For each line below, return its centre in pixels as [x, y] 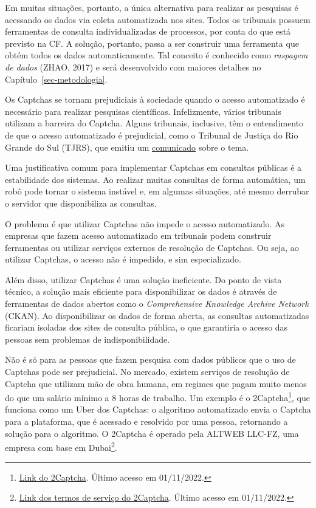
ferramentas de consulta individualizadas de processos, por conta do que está [148, 31]
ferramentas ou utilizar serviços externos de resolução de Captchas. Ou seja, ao [152, 247]
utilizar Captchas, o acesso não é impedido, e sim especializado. [123, 259]
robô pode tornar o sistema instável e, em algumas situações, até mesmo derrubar [157, 191]
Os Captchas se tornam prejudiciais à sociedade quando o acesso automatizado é [155, 99]
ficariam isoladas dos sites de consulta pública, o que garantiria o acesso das [146, 327]
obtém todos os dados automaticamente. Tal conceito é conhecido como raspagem [156, 55]
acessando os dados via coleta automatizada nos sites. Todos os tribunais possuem [158, 19]
